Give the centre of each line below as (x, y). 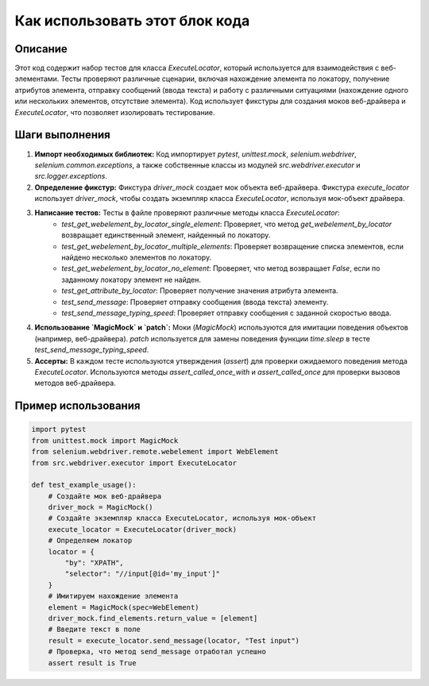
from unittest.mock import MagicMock (105, 440)
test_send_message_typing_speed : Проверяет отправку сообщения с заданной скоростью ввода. (226, 313)
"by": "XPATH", (95, 563)
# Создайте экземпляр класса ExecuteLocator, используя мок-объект (182, 518)
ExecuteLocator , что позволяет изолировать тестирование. (115, 112)
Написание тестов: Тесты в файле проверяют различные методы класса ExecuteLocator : (187, 213)
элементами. (37, 79)
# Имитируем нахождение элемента (113, 596)
